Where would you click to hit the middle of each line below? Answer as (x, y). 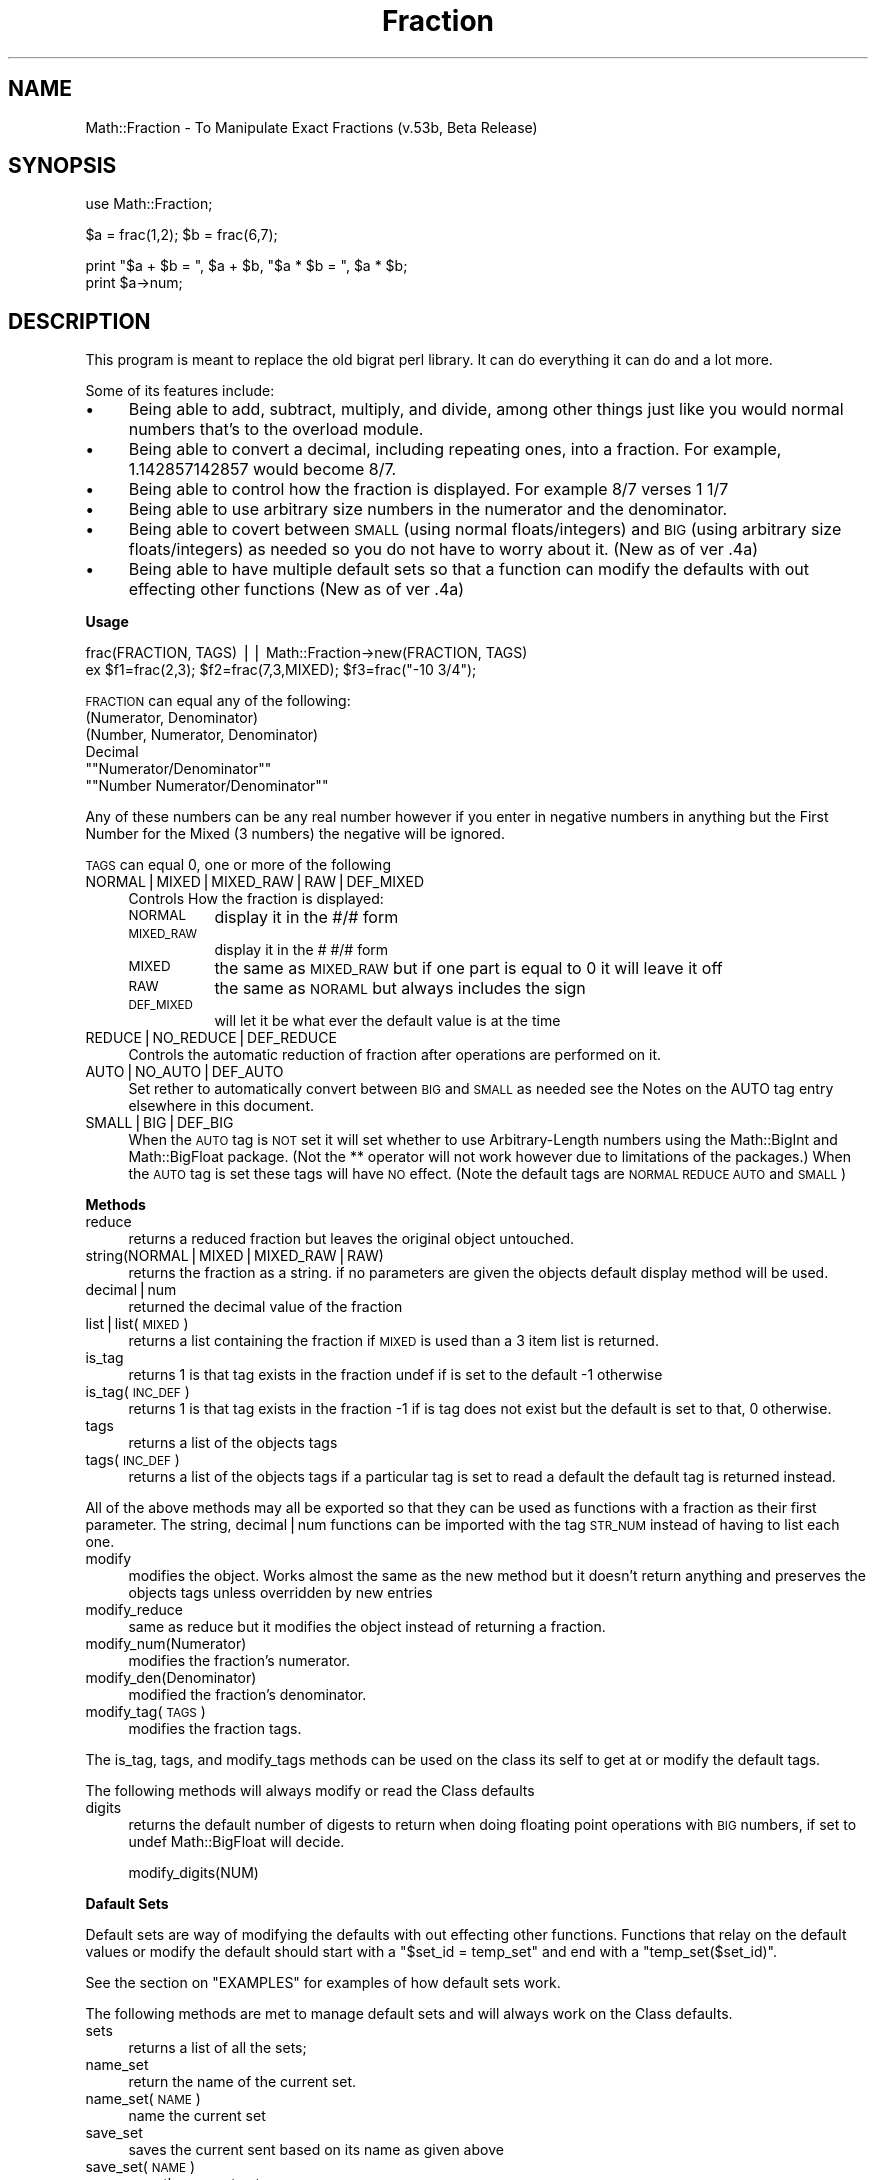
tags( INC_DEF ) (132, 1460)
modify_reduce (134, 1610)
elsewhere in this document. (221, 1106)
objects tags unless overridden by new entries (280, 1593)
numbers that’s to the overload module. (276, 429)
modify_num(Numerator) (166, 1644)
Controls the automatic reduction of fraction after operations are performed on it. (395, 1055)
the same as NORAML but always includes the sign (400, 988)
